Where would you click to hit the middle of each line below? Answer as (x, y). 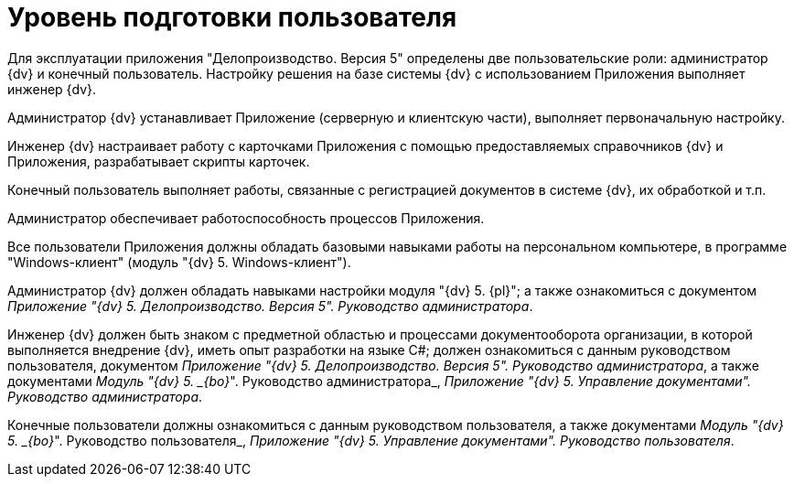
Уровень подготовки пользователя (232, 17)
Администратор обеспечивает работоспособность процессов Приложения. (246, 218)
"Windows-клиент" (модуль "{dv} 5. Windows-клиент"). (179, 262)
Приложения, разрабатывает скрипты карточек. (159, 161)
